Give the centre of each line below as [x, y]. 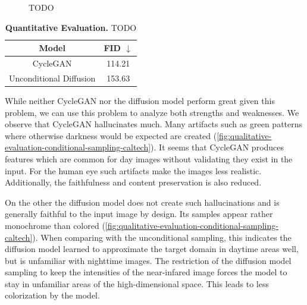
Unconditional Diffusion [52, 78]
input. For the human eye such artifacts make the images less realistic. [133, 170]
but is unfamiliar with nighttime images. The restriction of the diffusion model [148, 260]
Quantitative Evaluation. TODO [71, 27]
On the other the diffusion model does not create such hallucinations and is [142, 202]
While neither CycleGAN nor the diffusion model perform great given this [140, 100]
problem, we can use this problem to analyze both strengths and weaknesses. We [152, 112]
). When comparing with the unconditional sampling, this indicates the [162, 237]
